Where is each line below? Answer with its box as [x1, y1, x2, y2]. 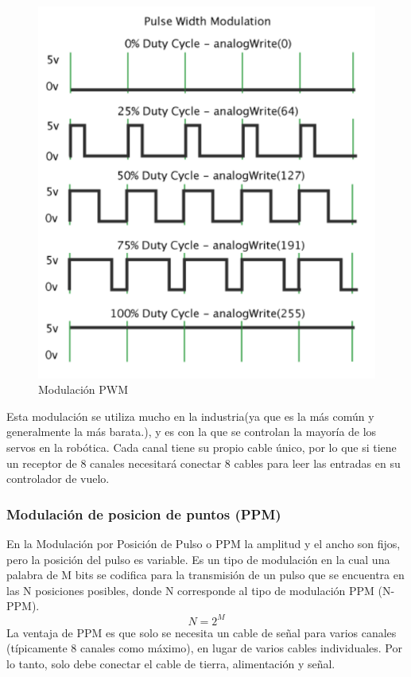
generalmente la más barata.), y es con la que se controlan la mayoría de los [6, 423, 377, 440]
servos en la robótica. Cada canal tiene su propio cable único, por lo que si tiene [6, 439, 397, 456]
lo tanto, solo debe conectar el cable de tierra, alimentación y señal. [6, 655, 335, 671]
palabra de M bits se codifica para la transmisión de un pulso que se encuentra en [6, 566, 405, 583]
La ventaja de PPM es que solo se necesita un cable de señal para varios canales [6, 624, 397, 640]
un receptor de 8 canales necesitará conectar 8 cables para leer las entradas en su [6, 454, 401, 471]
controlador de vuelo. [6, 470, 110, 487]
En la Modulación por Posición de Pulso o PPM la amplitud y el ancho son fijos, [6, 535, 401, 552]
